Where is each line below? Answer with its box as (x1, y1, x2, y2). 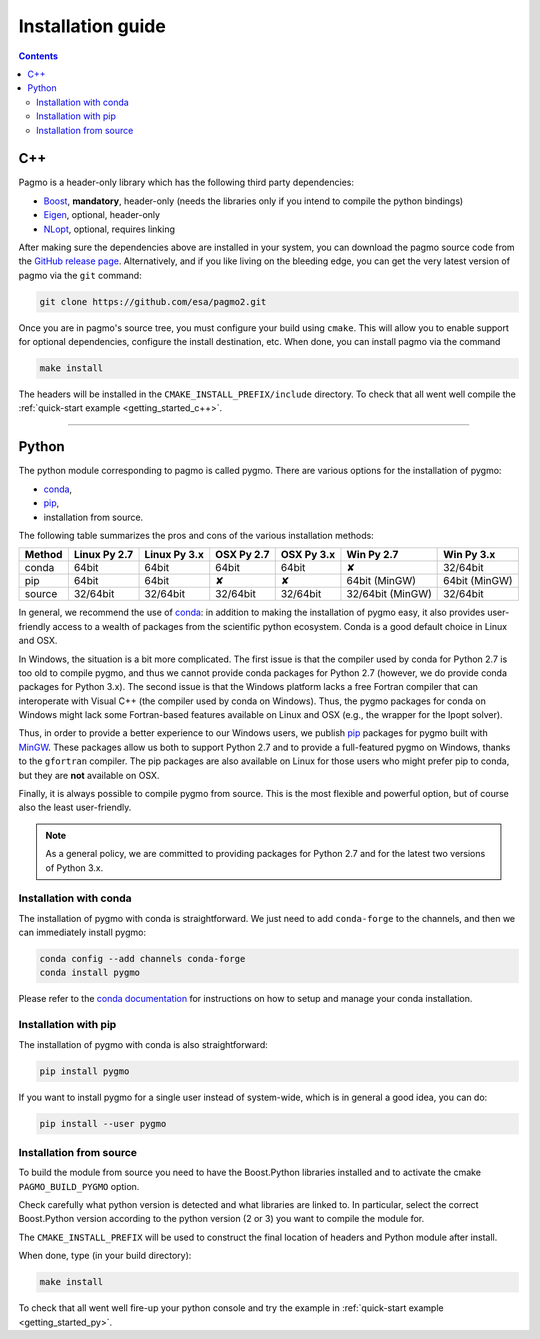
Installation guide (18, 15, 167, 37)
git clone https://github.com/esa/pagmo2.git (39, 296, 267, 307)
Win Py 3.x (443, 548, 496, 562)
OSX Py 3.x (280, 548, 336, 562)
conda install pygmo (39, 967, 140, 979)
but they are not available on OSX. (18, 769, 160, 781)
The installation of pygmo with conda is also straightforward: (18, 1038, 269, 1050)
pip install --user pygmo (39, 1118, 167, 1129)
